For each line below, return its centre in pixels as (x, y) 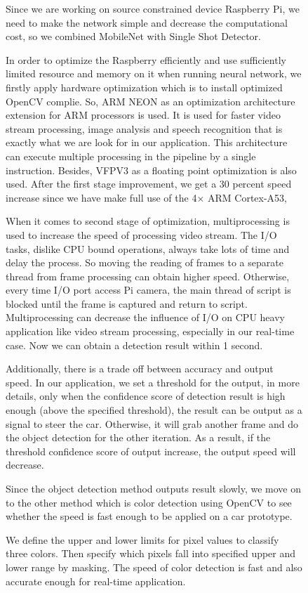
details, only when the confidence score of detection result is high (146, 396)
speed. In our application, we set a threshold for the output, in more (153, 382)
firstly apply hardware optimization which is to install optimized (144, 87)
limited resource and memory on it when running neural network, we (154, 73)
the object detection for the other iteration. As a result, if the (138, 437)
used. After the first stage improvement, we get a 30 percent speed (149, 184)
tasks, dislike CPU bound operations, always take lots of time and (148, 248)
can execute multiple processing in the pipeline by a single (131, 156)
